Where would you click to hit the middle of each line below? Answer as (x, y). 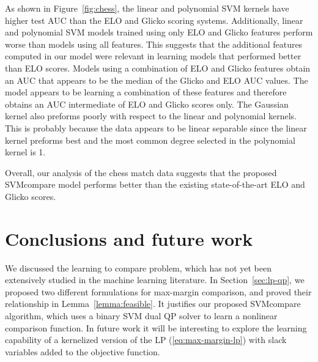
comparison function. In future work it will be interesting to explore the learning (156, 327)
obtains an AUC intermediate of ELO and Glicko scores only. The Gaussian (147, 104)
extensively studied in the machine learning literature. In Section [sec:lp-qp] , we (155, 280)
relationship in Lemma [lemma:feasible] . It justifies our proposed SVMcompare (153, 304)
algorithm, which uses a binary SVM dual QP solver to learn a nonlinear (141, 316)
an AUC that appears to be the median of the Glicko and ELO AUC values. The (157, 80)
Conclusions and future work (129, 238)
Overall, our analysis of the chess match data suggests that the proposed (141, 172)
